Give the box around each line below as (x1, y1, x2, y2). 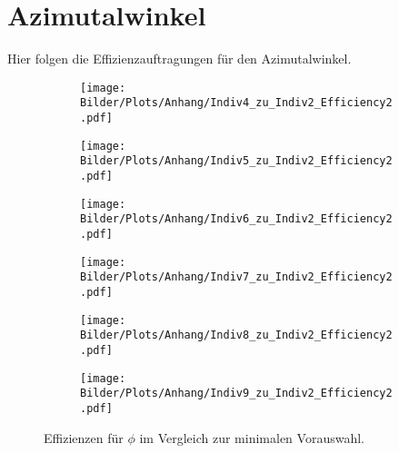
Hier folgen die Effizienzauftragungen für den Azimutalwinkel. (7, 49, 352, 68)
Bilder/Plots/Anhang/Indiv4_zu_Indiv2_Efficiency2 (80, 96, 393, 110)
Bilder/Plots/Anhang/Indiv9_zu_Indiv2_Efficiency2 (80, 387, 393, 400)
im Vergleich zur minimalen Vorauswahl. (139, 428, 364, 447)
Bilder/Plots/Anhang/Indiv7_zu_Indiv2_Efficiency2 (80, 271, 393, 284)
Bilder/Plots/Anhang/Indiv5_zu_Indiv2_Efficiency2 (80, 154, 393, 168)
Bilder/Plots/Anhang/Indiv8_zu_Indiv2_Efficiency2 (80, 329, 393, 342)
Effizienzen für (44, 428, 124, 447)
